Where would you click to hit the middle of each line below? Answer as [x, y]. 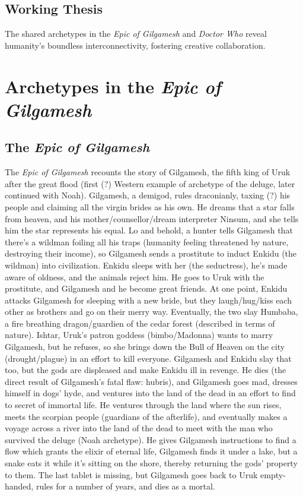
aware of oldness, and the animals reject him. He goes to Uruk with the [135, 277]
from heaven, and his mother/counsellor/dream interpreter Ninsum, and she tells [152, 218]
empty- [273, 474]
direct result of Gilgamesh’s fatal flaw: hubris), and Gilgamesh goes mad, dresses [151, 381]
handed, [19, 486]
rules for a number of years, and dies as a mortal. [125, 486]
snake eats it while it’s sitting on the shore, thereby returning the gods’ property [151, 463]
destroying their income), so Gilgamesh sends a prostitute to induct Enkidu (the [151, 253]
